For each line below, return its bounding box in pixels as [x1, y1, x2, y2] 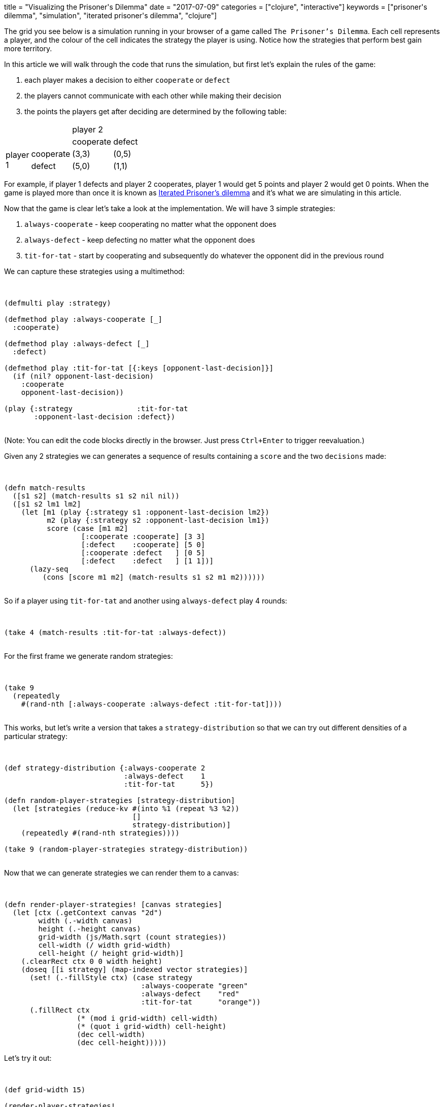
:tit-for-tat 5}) [124, 780, 214, 788]
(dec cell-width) [77, 1030, 146, 1038]
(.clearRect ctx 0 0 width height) [21, 957, 162, 965]
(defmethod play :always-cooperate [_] [4, 315, 162, 323]
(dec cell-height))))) [77, 1038, 167, 1047]
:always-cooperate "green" [141, 982, 248, 990]
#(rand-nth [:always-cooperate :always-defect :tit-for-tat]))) [21, 700, 282, 708]
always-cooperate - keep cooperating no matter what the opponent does [24, 220, 277, 228]
